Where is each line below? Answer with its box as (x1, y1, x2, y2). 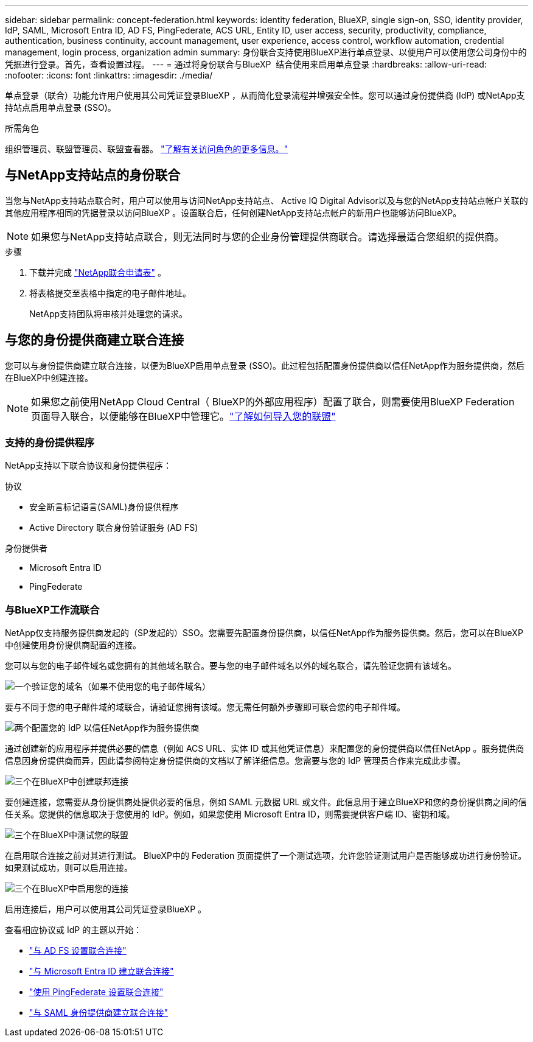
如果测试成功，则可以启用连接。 (5, 862, 133, 873)
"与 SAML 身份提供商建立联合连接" (29, 1007, 169, 1018)
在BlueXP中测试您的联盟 (32, 830, 129, 841)
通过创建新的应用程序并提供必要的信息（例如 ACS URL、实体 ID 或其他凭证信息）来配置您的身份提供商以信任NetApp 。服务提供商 (5, 743, 524, 754)
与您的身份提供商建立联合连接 (5, 332, 184, 348)
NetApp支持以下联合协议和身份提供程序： (5, 460, 172, 471)
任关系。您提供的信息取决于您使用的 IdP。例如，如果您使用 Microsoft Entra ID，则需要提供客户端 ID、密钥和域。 (5, 809, 455, 820)
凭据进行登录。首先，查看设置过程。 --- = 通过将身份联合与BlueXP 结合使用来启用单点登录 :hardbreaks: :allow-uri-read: (5, 59, 487, 69)
